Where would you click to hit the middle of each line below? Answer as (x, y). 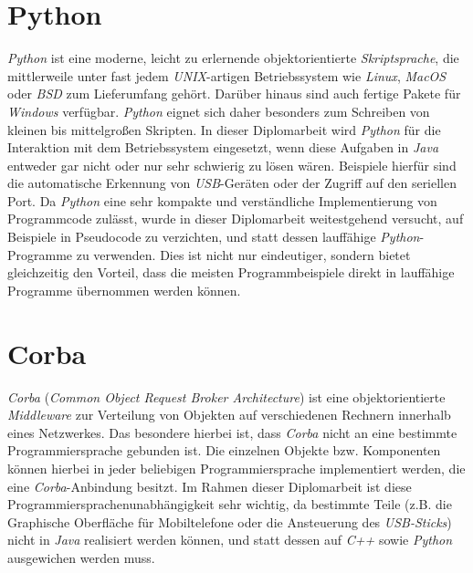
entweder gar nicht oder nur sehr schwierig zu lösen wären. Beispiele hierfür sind (232, 165)
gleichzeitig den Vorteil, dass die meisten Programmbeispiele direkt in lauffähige (231, 272)
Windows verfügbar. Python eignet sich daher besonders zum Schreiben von (219, 111)
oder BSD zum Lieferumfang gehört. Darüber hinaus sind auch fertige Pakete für (234, 94)
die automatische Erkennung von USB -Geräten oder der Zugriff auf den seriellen (232, 183)
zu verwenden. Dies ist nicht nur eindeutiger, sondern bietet (243, 254)
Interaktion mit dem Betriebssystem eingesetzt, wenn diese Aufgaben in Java (223, 147)
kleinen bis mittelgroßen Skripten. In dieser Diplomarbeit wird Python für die (224, 129)
